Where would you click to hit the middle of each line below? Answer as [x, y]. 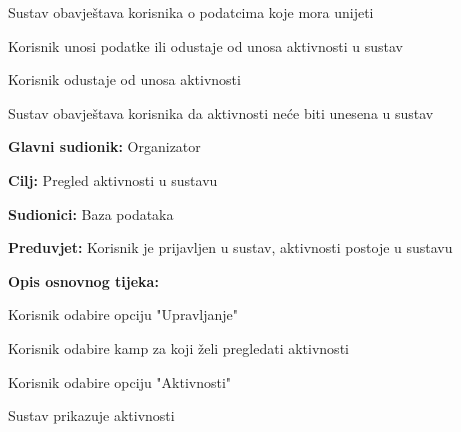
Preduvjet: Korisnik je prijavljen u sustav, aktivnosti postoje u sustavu [230, 247]
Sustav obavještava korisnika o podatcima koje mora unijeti [191, 12]
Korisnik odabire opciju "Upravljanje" [123, 314]
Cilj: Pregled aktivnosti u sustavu [113, 179]
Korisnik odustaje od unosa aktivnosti [124, 79]
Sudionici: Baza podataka [91, 213]
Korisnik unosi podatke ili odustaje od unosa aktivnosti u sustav [205, 45]
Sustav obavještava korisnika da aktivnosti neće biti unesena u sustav [221, 112]
